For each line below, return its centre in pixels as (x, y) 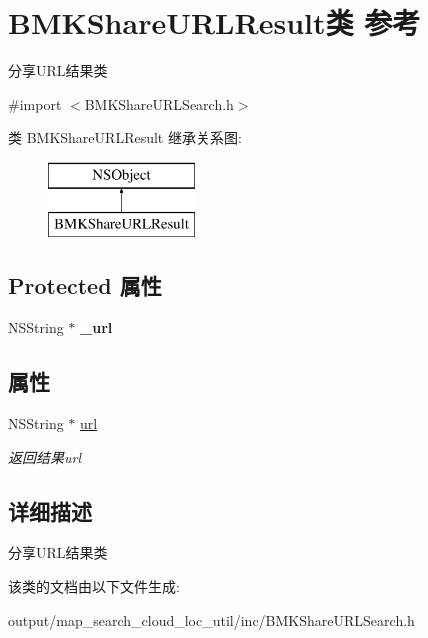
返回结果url (45, 456)
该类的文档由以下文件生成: (94, 586)
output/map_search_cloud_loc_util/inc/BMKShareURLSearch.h (211, 619)
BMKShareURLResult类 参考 (214, 22)
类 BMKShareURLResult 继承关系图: (125, 137)
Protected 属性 (85, 285)
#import (35, 103)
